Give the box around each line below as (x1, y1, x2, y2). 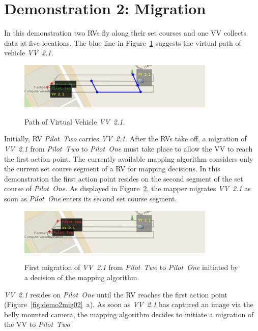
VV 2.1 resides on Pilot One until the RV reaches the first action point (4, 289, 227, 299)
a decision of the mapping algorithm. (24, 272, 139, 282)
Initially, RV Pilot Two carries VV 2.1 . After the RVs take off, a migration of (4, 133, 247, 144)
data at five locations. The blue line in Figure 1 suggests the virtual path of (4, 37, 241, 48)
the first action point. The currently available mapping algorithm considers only (4, 153, 253, 164)
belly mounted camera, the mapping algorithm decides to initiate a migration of (4, 309, 254, 319)
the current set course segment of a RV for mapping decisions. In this (4, 163, 220, 174)
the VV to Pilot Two (4, 319, 70, 329)
